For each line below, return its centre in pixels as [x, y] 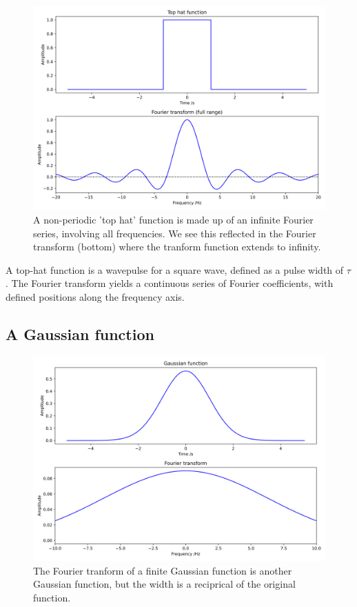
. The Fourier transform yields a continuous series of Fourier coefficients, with [170, 283]
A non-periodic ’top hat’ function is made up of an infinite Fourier [173, 220]
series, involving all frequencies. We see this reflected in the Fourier [175, 233]
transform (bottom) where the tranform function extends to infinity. [177, 247]
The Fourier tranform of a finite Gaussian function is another [163, 570]
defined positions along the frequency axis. [95, 297]
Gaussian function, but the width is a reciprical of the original [164, 584]
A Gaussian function [80, 334]
